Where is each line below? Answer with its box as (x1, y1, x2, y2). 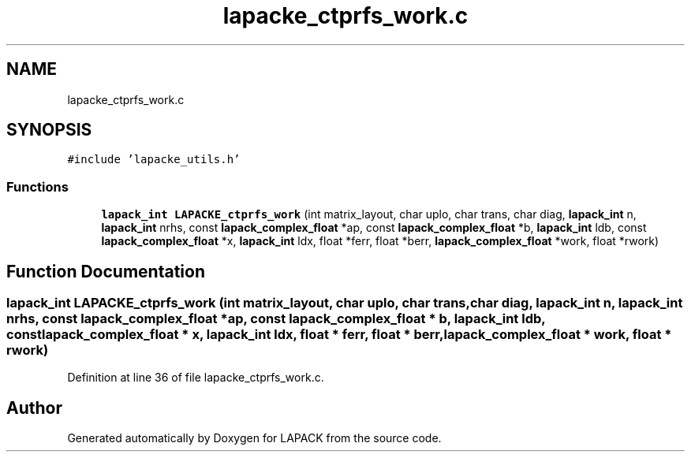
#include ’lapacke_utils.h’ (67, 153, 241, 166)
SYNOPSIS (6, 120, 92, 140)
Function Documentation (6, 261, 205, 281)
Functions (6, 178, 69, 195)
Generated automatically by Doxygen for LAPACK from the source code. (67, 431, 442, 445)
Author (6, 397, 62, 418)
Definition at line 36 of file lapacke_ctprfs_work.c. (67, 370, 324, 385)
